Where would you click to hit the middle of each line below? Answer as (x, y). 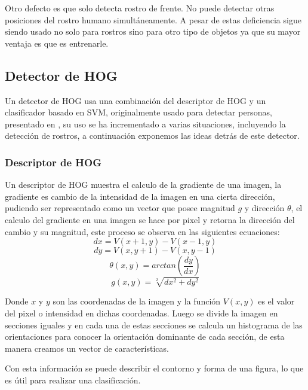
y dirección (264, 208)
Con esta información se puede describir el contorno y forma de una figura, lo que (154, 368)
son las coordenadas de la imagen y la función (137, 301)
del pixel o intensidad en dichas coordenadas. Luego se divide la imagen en (141, 313)
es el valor (276, 301)
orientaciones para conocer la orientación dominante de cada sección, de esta (145, 336)
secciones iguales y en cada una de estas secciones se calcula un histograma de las (154, 325)
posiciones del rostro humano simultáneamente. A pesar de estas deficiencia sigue (153, 19)
